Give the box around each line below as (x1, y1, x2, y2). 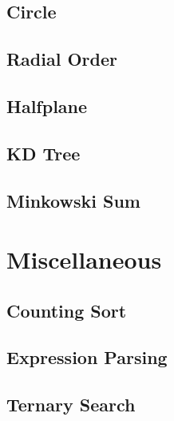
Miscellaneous (6, 243, 162, 276)
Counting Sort (6, 298, 127, 322)
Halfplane (6, 93, 88, 118)
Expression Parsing (6, 345, 168, 370)
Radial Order (6, 47, 117, 71)
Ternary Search (6, 392, 136, 417)
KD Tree (6, 140, 81, 165)
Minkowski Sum (6, 188, 140, 213)
